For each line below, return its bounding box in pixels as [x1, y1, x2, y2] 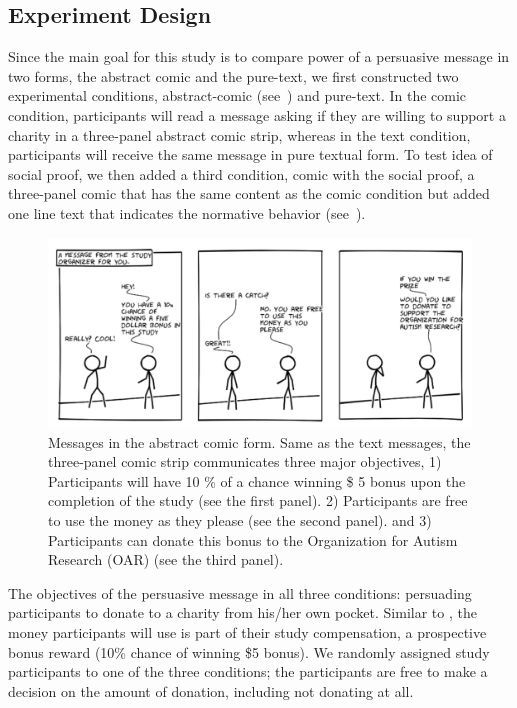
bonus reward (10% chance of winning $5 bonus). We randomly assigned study [8, 641, 490, 662]
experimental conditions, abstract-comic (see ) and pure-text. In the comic [8, 85, 467, 106]
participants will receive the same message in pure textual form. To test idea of [8, 144, 493, 165]
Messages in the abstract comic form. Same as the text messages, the [48, 431, 471, 452]
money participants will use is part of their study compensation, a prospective [8, 621, 487, 642]
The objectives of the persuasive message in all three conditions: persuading [8, 582, 472, 603]
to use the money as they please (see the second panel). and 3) [48, 509, 432, 530]
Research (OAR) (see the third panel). [48, 549, 284, 570]
